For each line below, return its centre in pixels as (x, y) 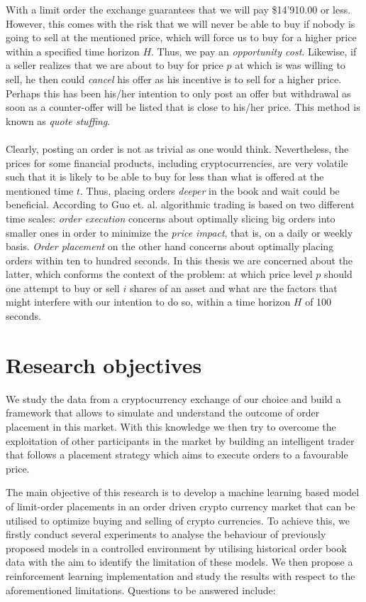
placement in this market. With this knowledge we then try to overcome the (171, 426)
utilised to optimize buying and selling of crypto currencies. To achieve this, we (178, 520)
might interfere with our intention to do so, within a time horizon (148, 302)
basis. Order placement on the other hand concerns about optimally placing (170, 246)
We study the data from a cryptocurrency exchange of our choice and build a (173, 398)
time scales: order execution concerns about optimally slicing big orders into (171, 218)
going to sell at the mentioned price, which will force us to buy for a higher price (181, 37)
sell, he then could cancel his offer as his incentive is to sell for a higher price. (174, 79)
